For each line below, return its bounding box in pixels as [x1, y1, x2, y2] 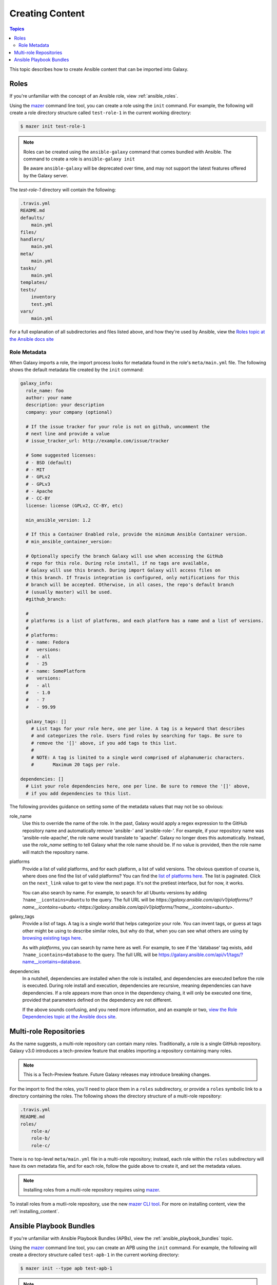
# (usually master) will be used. [26, 589, 113, 595]
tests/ [20, 287, 37, 292]
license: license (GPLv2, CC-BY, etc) [26, 503, 123, 508]
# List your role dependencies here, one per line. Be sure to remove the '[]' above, [26, 783, 251, 789]
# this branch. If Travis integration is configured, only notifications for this [26, 575, 240, 580]
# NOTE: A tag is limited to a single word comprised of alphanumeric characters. [31, 755, 245, 760]
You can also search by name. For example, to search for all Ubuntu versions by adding [22, 889, 207, 895]
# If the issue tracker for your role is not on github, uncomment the [26, 424, 210, 429]
